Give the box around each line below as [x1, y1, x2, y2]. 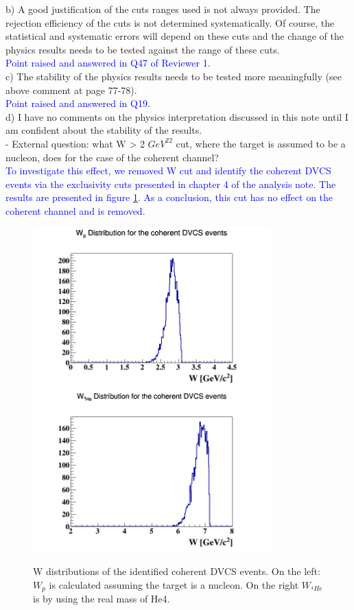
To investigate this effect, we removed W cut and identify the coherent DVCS [5, 163, 331, 178]
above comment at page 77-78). [5, 82, 137, 97]
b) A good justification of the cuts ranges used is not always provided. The [5, 2, 320, 16]
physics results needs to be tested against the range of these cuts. [5, 42, 280, 56]
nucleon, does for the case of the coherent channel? [5, 150, 219, 164]
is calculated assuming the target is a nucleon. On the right [49, 577, 299, 591]
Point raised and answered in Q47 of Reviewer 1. [5, 56, 211, 70]
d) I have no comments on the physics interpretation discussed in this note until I [5, 109, 349, 124]
